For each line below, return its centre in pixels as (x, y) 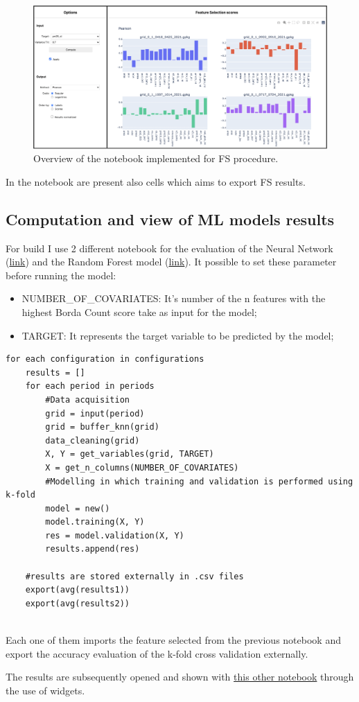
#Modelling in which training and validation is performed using (199, 481)
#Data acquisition (87, 400)
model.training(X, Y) (95, 522)
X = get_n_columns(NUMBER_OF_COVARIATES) (142, 467)
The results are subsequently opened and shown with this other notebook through (180, 677)
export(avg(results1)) (77, 590)
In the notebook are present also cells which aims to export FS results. (156, 181)
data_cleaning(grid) (93, 440)
